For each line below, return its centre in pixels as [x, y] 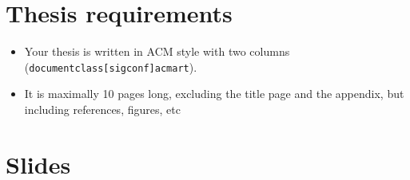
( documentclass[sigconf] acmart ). [111, 67]
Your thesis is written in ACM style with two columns [157, 51]
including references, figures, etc [102, 109]
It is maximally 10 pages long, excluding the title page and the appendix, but [214, 94]
